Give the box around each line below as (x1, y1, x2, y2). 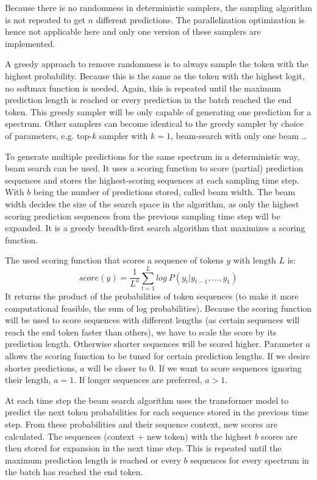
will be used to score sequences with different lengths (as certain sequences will (5, 313, 300, 326)
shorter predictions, (5, 361, 77, 374)
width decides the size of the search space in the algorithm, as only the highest (5, 197, 299, 210)
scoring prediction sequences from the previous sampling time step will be (5, 209, 280, 222)
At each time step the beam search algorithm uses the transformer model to (5, 393, 289, 406)
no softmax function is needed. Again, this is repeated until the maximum (5, 81, 282, 94)
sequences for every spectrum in (190, 453, 309, 466)
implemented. (5, 37, 55, 49)
